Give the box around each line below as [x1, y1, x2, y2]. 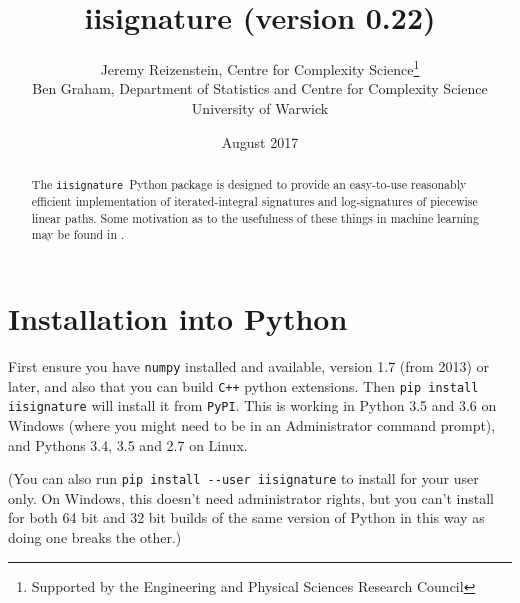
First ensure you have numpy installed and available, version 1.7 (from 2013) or [8, 356, 489, 376]
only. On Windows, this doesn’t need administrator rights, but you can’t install [8, 487, 494, 508]
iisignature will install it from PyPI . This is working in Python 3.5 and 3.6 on [8, 395, 497, 416]
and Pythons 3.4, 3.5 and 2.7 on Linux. [8, 434, 248, 455]
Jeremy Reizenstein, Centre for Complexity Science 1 [100, 56, 420, 79]
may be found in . [31, 226, 125, 243]
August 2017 [221, 131, 299, 152]
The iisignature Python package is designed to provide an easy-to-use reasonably [31, 175, 467, 192]
